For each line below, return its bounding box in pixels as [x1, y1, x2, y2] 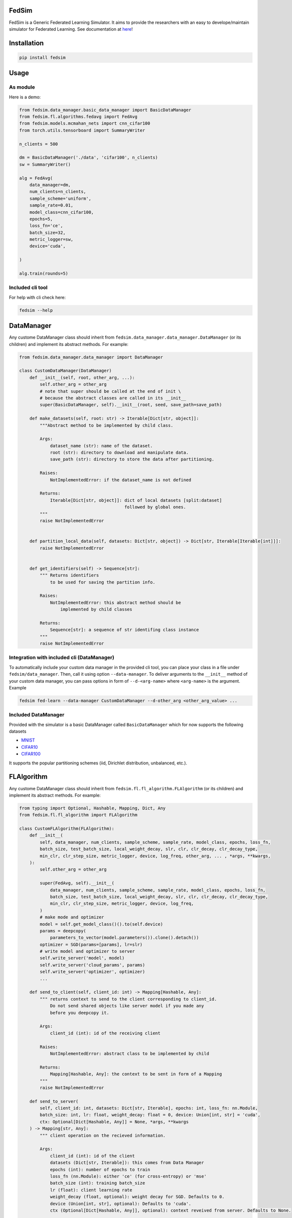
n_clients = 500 [19, 141, 58, 147]
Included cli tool [9, 284, 48, 291]
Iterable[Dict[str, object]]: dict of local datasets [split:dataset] [50, 497, 222, 503]
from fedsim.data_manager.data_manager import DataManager [19, 354, 163, 360]
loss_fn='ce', [29, 223, 63, 228]
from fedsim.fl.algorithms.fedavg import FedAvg [19, 114, 138, 119]
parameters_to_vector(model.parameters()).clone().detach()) [50, 935, 199, 940]
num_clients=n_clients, [29, 189, 86, 194]
